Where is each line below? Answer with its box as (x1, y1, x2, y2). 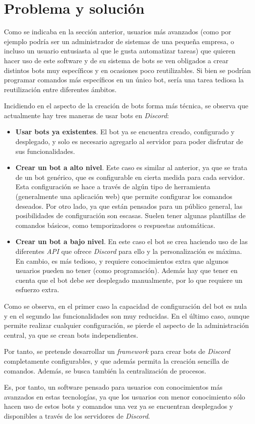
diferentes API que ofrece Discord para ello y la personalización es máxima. (15, 246, 242, 256)
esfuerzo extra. (15, 284, 59, 295)
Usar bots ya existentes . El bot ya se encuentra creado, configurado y (15, 126, 235, 137)
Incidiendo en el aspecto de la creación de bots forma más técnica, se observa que (4, 100, 249, 111)
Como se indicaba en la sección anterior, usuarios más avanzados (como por (4, 26, 231, 37)
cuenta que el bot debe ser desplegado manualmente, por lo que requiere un (15, 274, 243, 285)
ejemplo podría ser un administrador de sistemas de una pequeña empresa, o (4, 36, 234, 46)
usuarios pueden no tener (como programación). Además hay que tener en (15, 265, 238, 275)
